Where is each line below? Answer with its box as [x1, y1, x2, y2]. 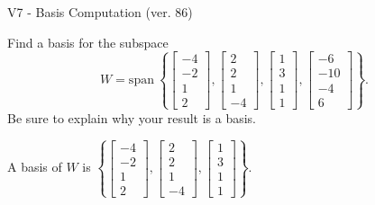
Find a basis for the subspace [7, 32, 169, 51]
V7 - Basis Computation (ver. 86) [7, 3, 193, 21]
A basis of [7, 157, 62, 176]
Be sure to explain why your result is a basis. [7, 108, 257, 127]
